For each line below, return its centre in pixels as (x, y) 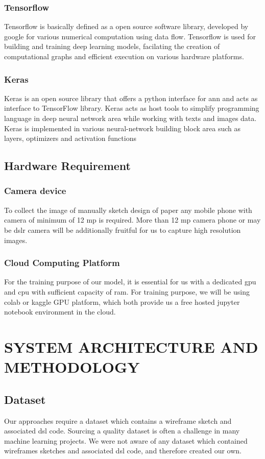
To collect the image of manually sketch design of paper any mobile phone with (128, 210)
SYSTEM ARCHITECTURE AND (131, 346)
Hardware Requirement (67, 166)
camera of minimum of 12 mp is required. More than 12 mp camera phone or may (132, 220)
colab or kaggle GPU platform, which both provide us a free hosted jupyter (122, 301)
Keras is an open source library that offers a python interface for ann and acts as (131, 98)
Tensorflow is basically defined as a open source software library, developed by (126, 26)
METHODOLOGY (72, 367)
